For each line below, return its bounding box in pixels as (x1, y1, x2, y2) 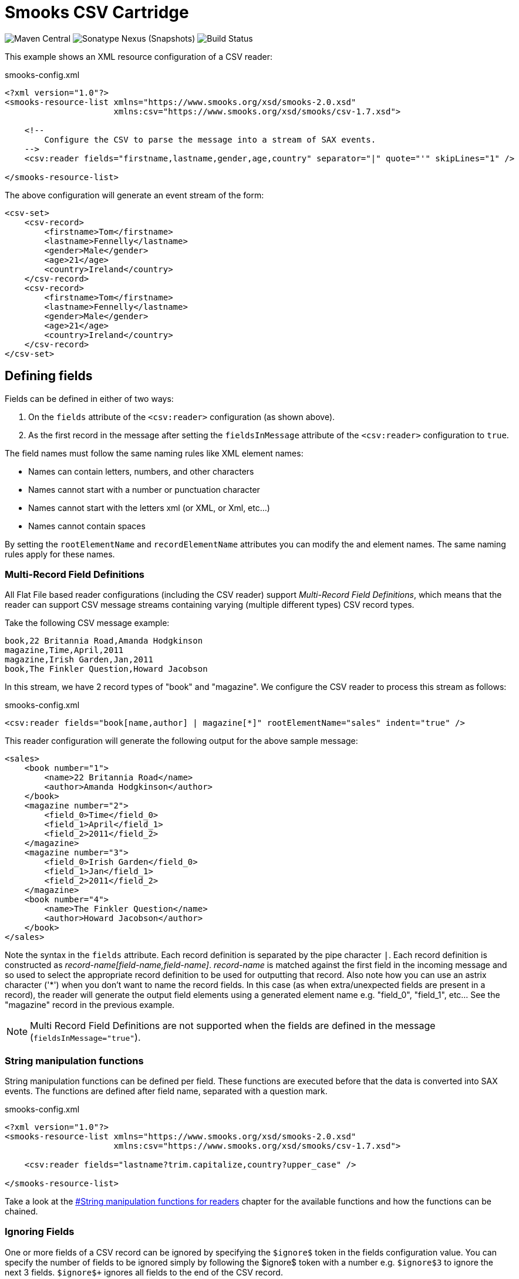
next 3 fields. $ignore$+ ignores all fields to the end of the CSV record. (5, 1267, 283, 1277)
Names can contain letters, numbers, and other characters (28, 466, 254, 476)
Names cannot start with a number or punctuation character (28, 484, 260, 495)
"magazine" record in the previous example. (5, 1000, 175, 1010)
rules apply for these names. (5, 549, 115, 559)
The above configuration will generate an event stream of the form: (5, 190, 264, 200)
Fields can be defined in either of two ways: (5, 393, 174, 404)
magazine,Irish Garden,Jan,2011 (5, 655, 153, 665)
